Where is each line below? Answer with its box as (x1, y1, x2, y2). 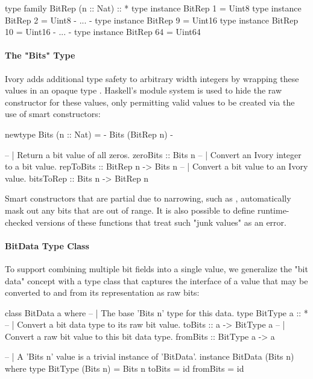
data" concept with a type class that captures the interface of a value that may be (5, 274, 308, 287)
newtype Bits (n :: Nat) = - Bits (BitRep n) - (5, 127, 173, 140)
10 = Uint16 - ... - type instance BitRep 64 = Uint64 (5, 25, 201, 38)
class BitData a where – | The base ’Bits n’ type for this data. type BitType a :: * (5, 306, 308, 319)
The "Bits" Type (5, 49, 75, 62)
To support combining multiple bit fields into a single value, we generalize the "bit (5, 262, 308, 275)
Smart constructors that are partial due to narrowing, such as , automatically (5, 192, 291, 205)
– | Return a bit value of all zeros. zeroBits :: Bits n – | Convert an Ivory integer (5, 148, 302, 161)
